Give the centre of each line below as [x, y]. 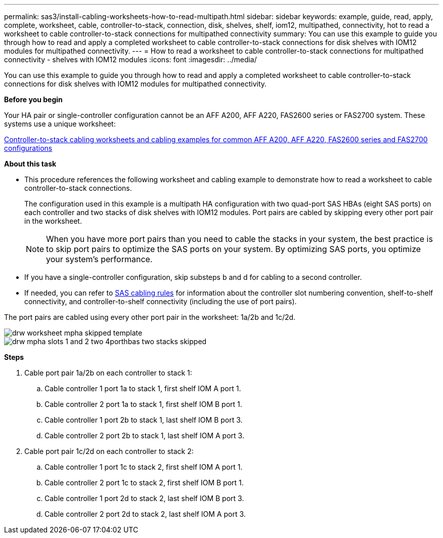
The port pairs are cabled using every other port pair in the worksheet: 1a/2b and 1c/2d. [150, 317]
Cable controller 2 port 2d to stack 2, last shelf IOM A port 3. [145, 514]
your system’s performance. [99, 259]
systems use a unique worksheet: [60, 124]
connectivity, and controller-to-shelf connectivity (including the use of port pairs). [161, 301]
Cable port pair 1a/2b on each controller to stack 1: [108, 373]
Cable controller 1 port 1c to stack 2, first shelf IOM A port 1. [144, 467]
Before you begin [33, 99]
